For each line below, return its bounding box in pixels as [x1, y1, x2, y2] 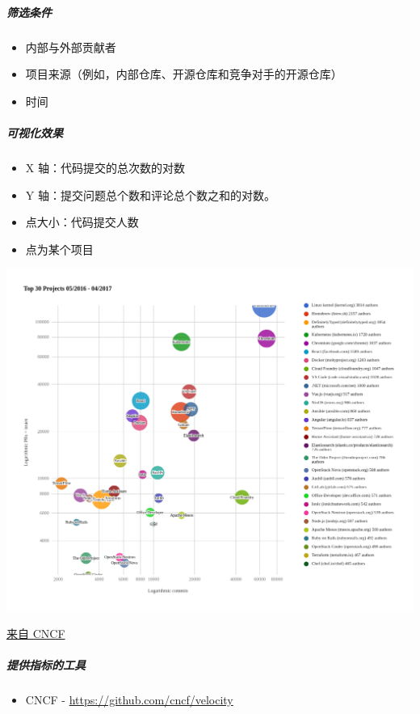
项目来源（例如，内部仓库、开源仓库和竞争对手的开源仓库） [25, 65, 342, 82]
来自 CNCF [6, 624, 65, 641]
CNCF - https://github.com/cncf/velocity [25, 691, 233, 708]
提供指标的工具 [6, 656, 86, 673]
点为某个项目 [25, 240, 94, 257]
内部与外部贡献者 [25, 38, 116, 55]
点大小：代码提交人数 [25, 213, 139, 230]
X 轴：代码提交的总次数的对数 [25, 158, 185, 175]
